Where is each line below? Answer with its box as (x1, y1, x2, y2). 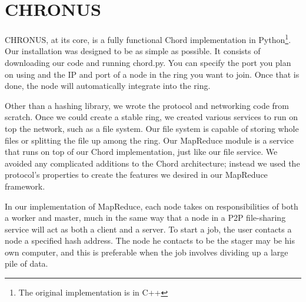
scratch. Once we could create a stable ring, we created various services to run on (5, 111, 298, 123)
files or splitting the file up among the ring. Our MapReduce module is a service (5, 134, 294, 146)
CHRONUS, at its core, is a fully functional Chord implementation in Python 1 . (5, 32, 291, 45)
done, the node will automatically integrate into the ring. (5, 79, 211, 92)
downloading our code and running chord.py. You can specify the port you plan (5, 56, 291, 68)
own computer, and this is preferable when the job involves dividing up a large (5, 245, 288, 258)
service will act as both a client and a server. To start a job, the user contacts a (5, 223, 292, 235)
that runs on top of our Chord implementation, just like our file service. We (5, 145, 278, 158)
